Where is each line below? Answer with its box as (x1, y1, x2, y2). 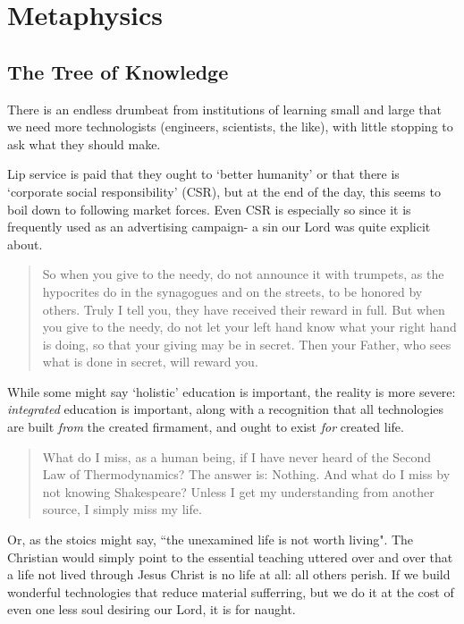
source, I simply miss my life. (42, 500, 202, 519)
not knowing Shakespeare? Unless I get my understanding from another (42, 482, 434, 501)
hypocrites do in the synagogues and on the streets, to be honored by (42, 282, 423, 300)
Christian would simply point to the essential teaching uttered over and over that (7, 547, 453, 566)
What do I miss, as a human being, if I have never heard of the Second (42, 447, 432, 466)
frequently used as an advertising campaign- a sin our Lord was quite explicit (7, 217, 431, 236)
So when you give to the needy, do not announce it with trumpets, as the (42, 265, 444, 283)
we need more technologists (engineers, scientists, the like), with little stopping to (7, 117, 453, 136)
